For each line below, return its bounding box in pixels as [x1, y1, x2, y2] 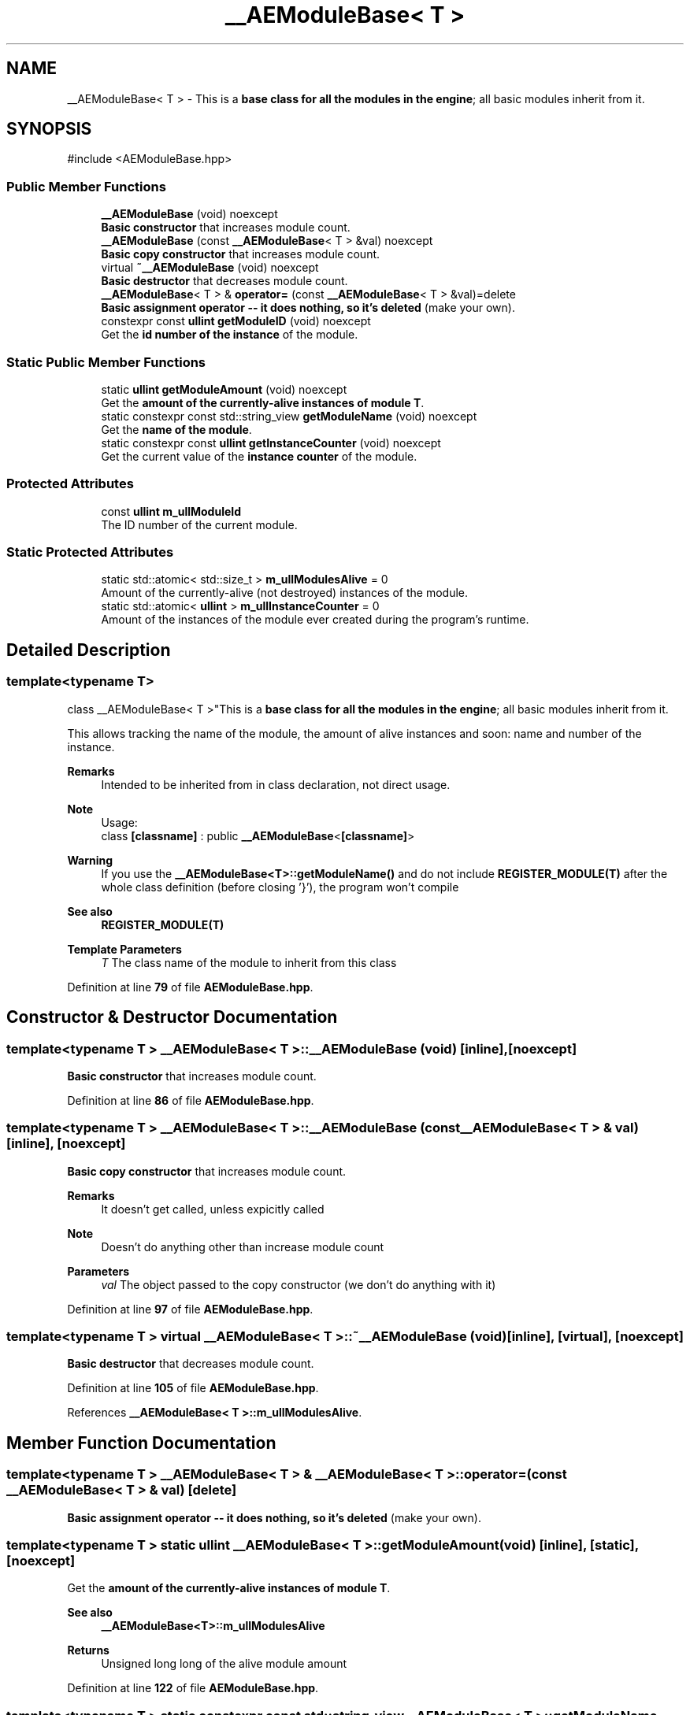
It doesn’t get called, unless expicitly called [101, 1202, 325, 1216]
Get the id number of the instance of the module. [101, 328, 358, 342]
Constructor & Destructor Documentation [6, 1007, 338, 1028]
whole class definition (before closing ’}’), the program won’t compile [101, 880, 459, 894]
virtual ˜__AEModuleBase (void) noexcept [101, 261, 319, 275]
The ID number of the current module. [101, 517, 298, 532]
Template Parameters [67, 942, 182, 956]
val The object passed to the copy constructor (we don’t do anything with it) [101, 1277, 496, 1291]
